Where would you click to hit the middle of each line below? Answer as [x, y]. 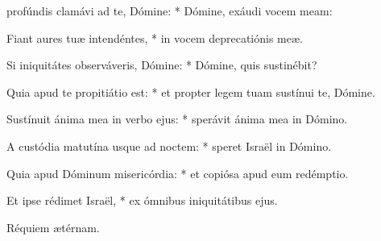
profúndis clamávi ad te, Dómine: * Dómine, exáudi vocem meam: [170, 10]
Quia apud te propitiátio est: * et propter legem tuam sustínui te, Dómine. [191, 91]
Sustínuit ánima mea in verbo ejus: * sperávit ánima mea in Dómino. [177, 119]
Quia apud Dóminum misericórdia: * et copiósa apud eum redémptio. [178, 173]
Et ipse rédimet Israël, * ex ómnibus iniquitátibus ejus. [142, 200]
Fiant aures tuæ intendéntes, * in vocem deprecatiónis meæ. [155, 37]
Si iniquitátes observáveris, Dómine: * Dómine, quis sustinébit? [162, 65]
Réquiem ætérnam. [53, 227]
